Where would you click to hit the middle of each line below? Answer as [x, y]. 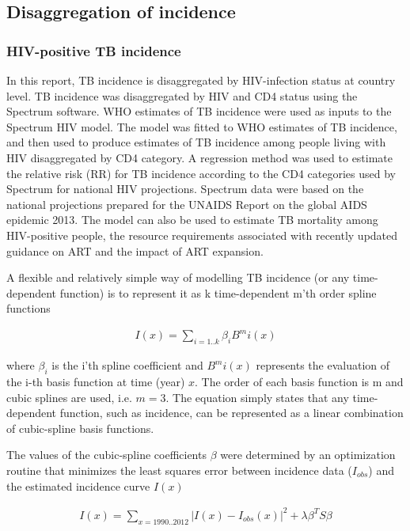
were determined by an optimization [308, 455]
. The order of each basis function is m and [299, 382]
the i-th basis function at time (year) [96, 382]
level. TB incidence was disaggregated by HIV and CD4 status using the [182, 95]
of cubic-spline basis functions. [80, 428]
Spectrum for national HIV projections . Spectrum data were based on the [185, 189]
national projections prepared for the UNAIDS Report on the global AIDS [187, 204]
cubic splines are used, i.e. [69, 397]
